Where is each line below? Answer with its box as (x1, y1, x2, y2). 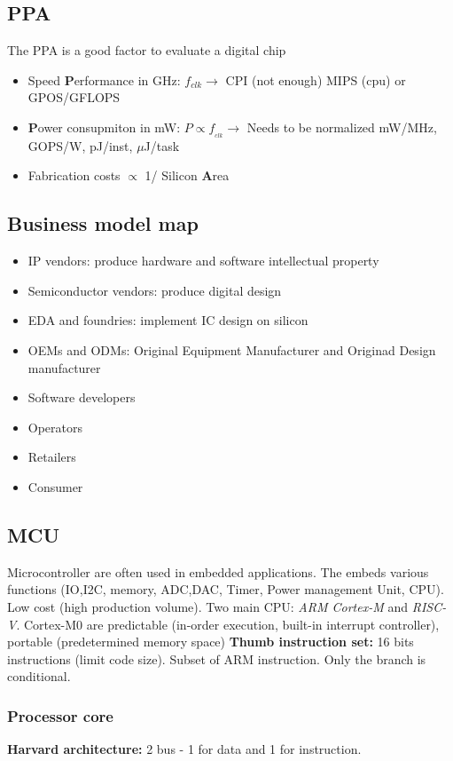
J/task (144, 136, 180, 155)
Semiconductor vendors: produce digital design (27, 281, 282, 299)
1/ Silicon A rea (144, 166, 230, 185)
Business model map (7, 210, 199, 237)
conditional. (7, 667, 71, 686)
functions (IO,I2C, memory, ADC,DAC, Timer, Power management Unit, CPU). (7, 580, 444, 598)
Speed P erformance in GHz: (27, 70, 181, 89)
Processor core (7, 704, 113, 726)
